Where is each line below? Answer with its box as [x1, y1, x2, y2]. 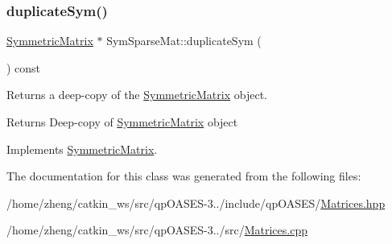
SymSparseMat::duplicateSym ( [106, 32, 262, 49]
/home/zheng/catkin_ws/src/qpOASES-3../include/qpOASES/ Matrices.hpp [6, 194, 386, 211]
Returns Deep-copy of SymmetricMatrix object [6, 114, 238, 130]
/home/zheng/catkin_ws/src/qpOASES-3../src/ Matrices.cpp [6, 221, 307, 238]
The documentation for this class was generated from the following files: [6, 167, 361, 184]
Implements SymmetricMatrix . [6, 140, 158, 157]
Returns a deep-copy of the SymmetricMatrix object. [6, 86, 267, 103]
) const [6, 59, 41, 76]
